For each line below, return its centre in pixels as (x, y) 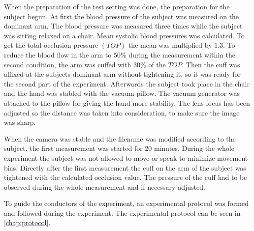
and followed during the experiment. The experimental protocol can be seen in (122, 213)
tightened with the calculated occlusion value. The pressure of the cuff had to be (126, 177)
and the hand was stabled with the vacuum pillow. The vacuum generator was (122, 93)
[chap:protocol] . (27, 222)
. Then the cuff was (211, 64)
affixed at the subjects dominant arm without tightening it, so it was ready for (123, 74)
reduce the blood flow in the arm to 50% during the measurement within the (120, 54)
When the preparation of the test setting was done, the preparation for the (117, 6)
